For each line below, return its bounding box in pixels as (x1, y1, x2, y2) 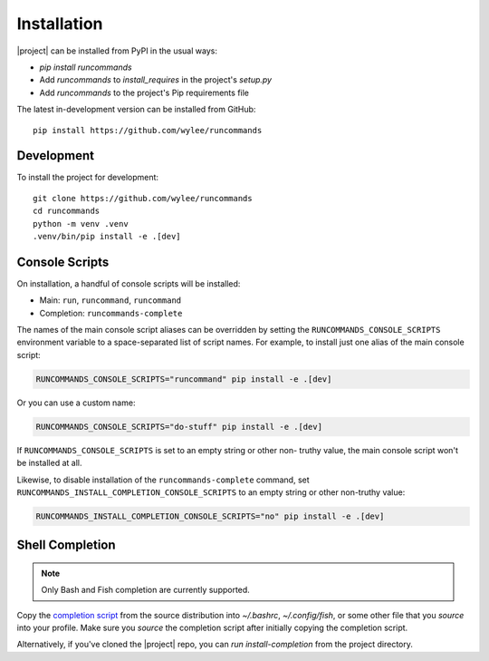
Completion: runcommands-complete (39, 307, 183, 318)
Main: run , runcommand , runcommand (39, 295, 181, 306)
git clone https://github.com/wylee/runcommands (33, 193, 253, 203)
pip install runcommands (39, 62, 132, 73)
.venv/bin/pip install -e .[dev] (33, 231, 181, 241)
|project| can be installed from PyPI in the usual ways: (16, 45, 217, 56)
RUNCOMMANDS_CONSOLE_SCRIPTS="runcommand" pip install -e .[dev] (35, 374, 332, 384)
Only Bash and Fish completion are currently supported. (41, 585, 251, 596)
